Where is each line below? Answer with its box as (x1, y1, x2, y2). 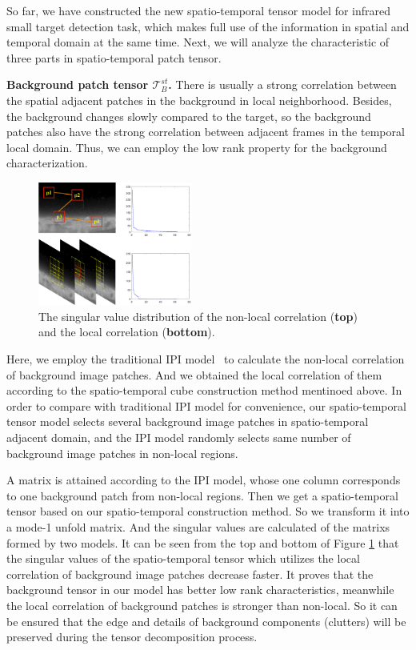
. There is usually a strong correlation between (168, 76, 397, 93)
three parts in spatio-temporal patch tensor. (6, 49, 222, 66)
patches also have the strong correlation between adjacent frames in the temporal (6, 123, 405, 140)
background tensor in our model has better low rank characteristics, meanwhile (6, 581, 394, 598)
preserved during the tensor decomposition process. (6, 628, 258, 645)
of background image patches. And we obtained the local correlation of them (6, 366, 382, 383)
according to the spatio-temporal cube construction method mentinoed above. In (6, 382, 402, 399)
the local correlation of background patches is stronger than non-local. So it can (6, 596, 398, 613)
